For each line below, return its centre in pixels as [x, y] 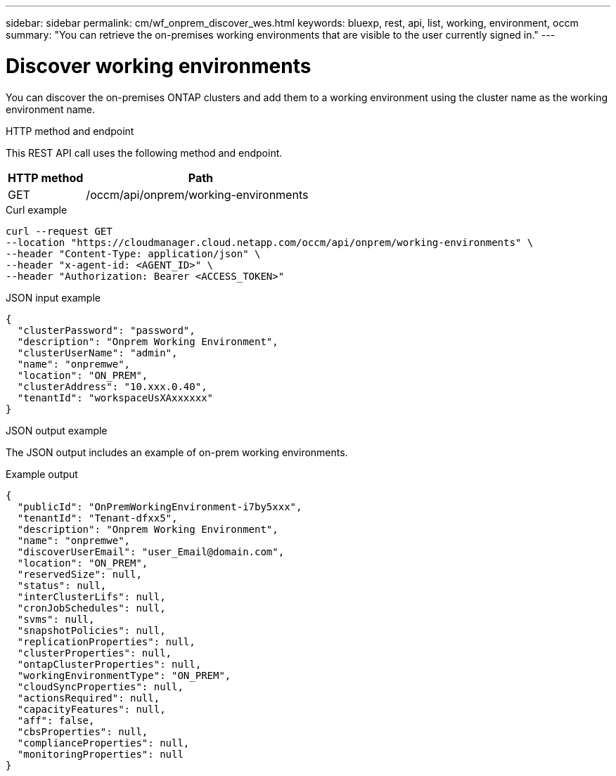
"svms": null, [56, 619]
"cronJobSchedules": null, [91, 608]
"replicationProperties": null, [106, 641]
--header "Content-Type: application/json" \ [133, 253]
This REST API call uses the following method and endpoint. [144, 153]
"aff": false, [56, 720]
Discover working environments [159, 66]
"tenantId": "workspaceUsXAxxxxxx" [115, 397]
